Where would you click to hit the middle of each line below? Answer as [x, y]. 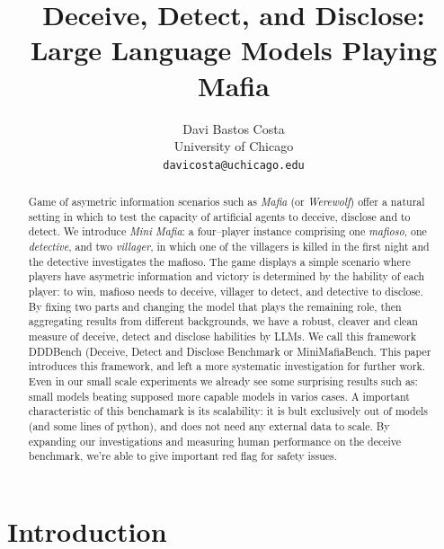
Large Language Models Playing [234, 50]
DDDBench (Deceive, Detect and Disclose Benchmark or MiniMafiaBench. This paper [230, 351]
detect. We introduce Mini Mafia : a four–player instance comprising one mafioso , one [227, 231]
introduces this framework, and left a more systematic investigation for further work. [227, 366]
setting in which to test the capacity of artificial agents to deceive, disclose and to [219, 216]
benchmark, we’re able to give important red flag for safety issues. [183, 456]
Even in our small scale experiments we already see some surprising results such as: [223, 381]
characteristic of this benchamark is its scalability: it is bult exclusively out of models [228, 411]
